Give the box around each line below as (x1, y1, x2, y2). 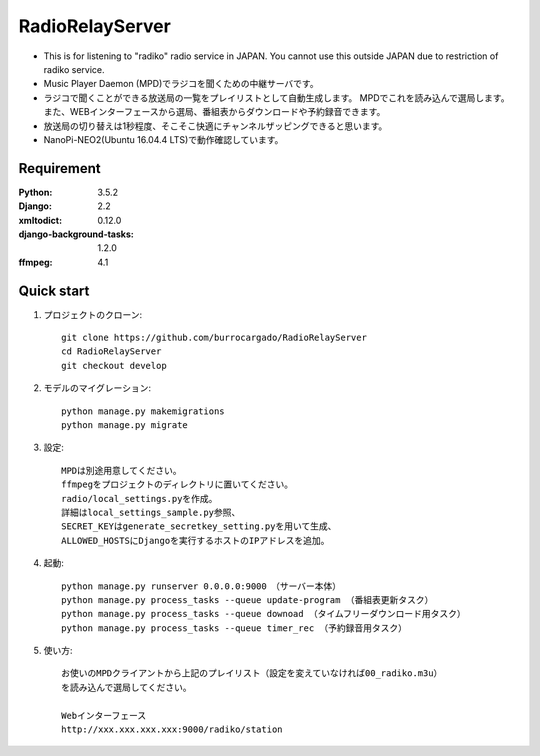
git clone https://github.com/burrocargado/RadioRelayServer (61, 332, 367, 344)
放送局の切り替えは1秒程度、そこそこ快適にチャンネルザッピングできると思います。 (43, 120, 388, 132)
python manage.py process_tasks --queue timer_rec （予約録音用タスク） (61, 622, 408, 634)
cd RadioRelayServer (61, 346, 162, 357)
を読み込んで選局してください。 (61, 681, 192, 693)
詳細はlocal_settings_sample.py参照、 (61, 506, 241, 518)
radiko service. (43, 63, 105, 75)
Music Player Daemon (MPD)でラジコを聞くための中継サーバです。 (43, 78, 319, 90)
